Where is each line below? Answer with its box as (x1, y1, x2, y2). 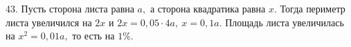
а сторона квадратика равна (150, 1, 266, 15)
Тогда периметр (280, 1, 345, 15)
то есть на (72, 28, 115, 43)
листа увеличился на (6, 15, 92, 29)
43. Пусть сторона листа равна (6, 1, 134, 15)
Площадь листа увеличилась (225, 15, 344, 29)
